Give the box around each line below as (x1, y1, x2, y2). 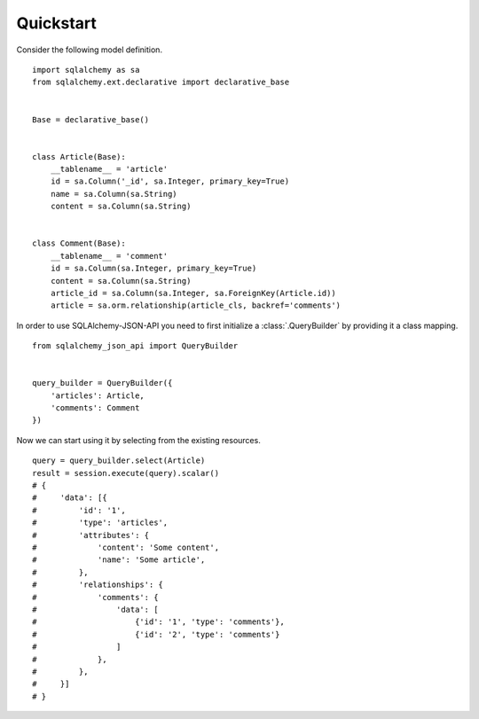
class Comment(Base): (32, 238, 126, 248)
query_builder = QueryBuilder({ (32, 378, 173, 388)
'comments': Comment (50, 403, 140, 413)
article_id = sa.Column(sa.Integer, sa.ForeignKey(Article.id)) (50, 288, 336, 298)
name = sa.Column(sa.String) (50, 189, 177, 199)
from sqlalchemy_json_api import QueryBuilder (32, 341, 239, 351)
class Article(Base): (32, 152, 126, 161)
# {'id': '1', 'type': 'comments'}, (32, 617, 286, 627)
